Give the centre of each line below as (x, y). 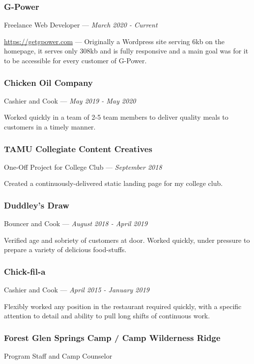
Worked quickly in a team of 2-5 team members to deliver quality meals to (116, 117)
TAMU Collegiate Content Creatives (78, 148)
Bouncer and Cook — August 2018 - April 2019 (76, 223)
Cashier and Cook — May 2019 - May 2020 (70, 100)
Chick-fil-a (25, 271)
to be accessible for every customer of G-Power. (75, 60)
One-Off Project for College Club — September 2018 (83, 167)
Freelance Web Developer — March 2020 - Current (81, 25)
